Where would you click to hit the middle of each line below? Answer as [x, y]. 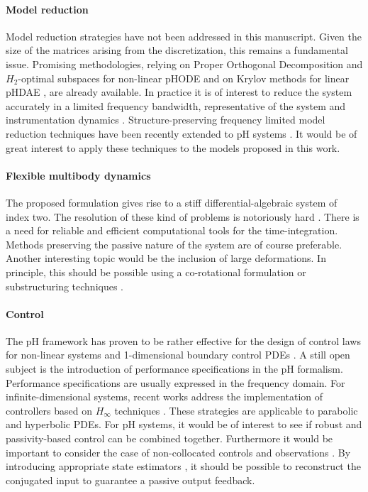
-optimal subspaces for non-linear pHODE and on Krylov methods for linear [184, 78]
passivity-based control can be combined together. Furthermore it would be [169, 438]
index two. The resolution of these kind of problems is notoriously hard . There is [183, 216]
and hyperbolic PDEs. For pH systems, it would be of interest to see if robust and [184, 424]
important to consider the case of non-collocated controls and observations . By [178, 452]
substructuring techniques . [65, 286]
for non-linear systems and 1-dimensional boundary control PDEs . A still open [178, 355]
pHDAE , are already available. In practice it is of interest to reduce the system [179, 92]
